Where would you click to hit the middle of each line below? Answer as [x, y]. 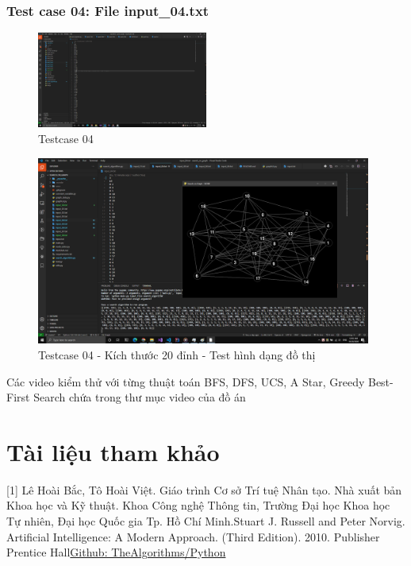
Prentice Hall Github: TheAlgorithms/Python [116, 552]
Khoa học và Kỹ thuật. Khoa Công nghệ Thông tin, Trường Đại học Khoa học [198, 505]
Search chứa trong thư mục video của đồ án [140, 397]
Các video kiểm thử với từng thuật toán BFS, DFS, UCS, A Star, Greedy [186, 381]
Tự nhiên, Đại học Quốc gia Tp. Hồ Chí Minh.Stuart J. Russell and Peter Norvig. [206, 521]
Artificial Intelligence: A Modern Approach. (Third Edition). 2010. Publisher [193, 536]
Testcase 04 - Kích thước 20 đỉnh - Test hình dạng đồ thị [177, 354]
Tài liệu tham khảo [113, 451]
